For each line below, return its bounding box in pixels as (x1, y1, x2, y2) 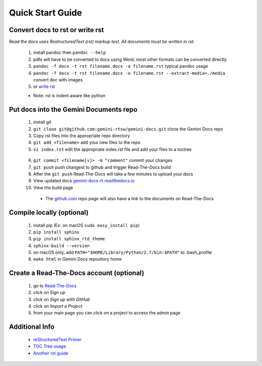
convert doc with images (33, 77, 83, 83)
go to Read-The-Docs (33, 282, 77, 289)
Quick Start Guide (9, 7, 82, 18)
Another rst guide (33, 350, 68, 356)
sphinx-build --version (33, 243, 90, 248)
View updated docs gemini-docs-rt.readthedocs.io (33, 178, 135, 184)
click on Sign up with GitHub (33, 296, 90, 302)
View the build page (33, 185, 73, 191)
